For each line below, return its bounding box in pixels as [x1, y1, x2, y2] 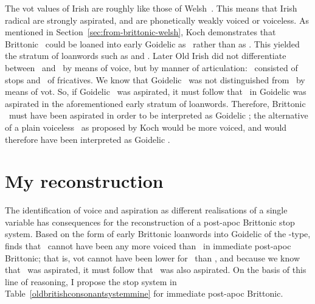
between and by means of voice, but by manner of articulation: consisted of [5, 61, 298, 74]
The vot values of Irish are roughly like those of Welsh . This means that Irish [5, 2, 297, 14]
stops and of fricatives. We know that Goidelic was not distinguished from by [5, 73, 305, 86]
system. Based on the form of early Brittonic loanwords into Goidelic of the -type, [5, 227, 311, 240]
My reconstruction [5, 168, 164, 193]
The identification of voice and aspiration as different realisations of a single [5, 204, 288, 216]
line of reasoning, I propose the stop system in [5, 275, 177, 288]
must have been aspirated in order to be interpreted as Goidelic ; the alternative [9, 109, 308, 122]
